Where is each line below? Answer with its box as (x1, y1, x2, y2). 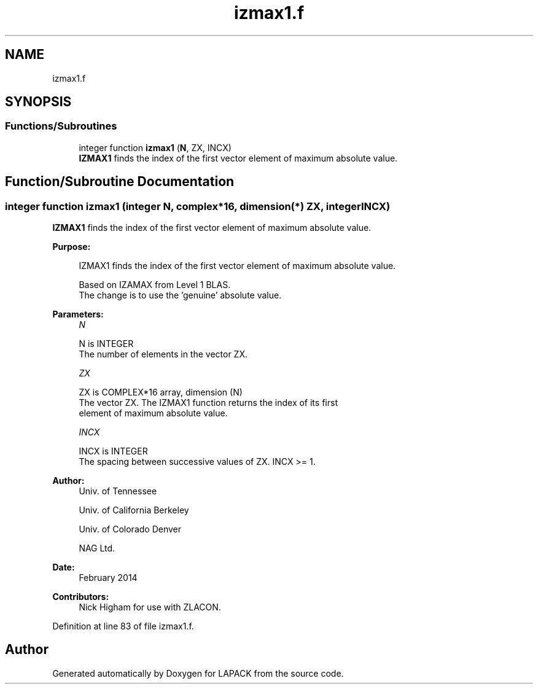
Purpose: (52, 241, 91, 252)
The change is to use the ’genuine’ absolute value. (79, 290, 282, 301)
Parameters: (52, 309, 104, 320)
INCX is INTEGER (79, 446, 148, 457)
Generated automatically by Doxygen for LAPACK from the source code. (52, 668, 344, 679)
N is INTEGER (79, 338, 134, 349)
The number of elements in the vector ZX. (79, 349, 248, 360)
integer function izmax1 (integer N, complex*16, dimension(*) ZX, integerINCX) (5, 200, 391, 212)
